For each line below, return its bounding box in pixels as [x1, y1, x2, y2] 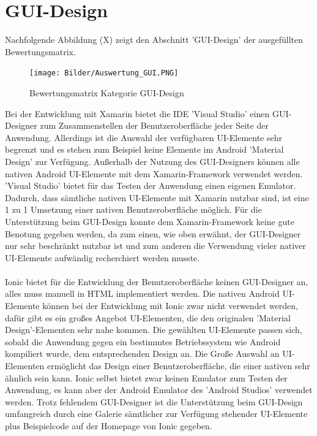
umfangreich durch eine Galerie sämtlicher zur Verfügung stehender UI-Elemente [5, 407, 308, 420]
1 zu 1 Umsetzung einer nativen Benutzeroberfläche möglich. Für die [5, 203, 262, 216]
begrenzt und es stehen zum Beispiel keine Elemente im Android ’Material [5, 143, 284, 156]
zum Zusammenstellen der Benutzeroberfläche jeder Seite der [40, 119, 269, 132]
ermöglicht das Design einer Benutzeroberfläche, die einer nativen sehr [47, 359, 310, 372]
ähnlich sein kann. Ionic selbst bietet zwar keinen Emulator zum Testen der [5, 371, 288, 384]
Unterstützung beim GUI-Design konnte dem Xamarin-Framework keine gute [5, 215, 294, 228]
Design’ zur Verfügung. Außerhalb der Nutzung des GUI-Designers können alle [5, 155, 300, 167]
